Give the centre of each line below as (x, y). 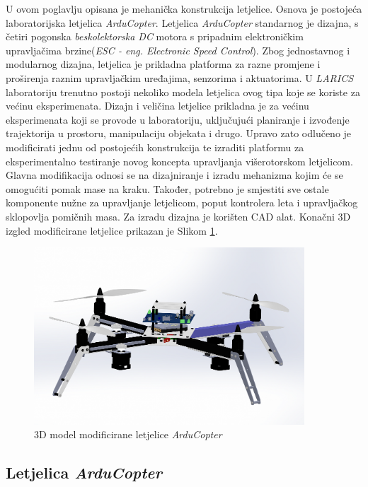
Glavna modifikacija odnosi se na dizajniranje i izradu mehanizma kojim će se (174, 175)
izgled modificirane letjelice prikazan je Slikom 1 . (112, 230)
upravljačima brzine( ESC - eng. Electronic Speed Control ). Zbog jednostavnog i (178, 50)
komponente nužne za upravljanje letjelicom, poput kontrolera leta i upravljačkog (182, 203)
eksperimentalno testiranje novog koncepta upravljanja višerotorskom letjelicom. (179, 161)
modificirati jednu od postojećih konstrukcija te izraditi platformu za (155, 147)
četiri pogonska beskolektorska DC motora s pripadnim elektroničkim (155, 36)
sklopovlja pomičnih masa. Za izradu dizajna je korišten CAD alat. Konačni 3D (178, 216)
